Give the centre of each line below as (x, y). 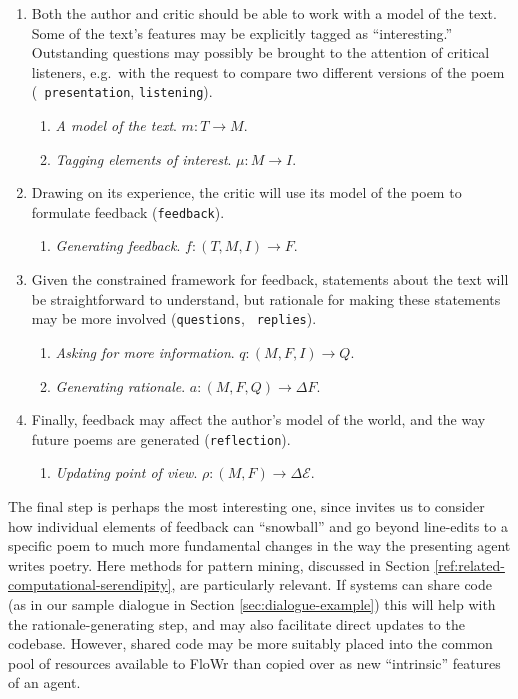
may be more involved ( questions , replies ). (174, 318)
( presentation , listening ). (122, 91)
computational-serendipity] (90, 584)
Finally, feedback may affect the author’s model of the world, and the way (258, 419)
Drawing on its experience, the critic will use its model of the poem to (246, 192)
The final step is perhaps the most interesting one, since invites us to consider (246, 505)
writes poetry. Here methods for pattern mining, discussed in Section (219, 564)
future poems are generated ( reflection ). (161, 438)
